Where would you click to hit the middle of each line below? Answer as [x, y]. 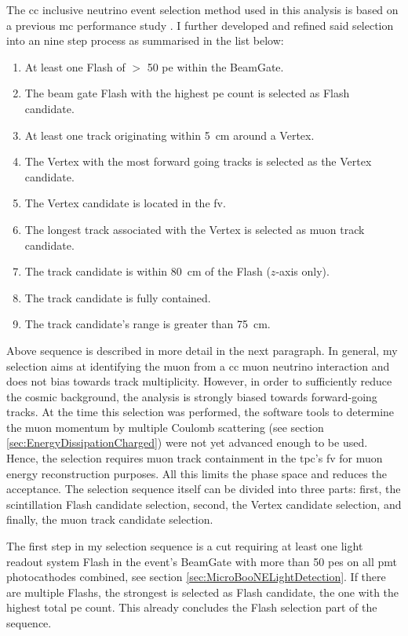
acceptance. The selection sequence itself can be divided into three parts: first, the [204, 489]
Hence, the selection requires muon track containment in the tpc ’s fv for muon [195, 458]
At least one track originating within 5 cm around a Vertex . [169, 135]
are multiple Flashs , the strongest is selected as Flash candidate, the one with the [203, 592]
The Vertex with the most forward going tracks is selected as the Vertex [198, 161]
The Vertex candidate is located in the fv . [125, 203]
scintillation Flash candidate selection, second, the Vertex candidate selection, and [204, 504]
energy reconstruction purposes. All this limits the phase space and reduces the [197, 473]
